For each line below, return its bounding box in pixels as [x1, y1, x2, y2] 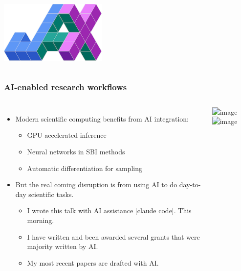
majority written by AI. [27, 241, 98, 251]
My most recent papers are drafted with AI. [27, 257, 159, 268]
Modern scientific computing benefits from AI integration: [15, 113, 189, 123]
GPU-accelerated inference [27, 130, 107, 140]
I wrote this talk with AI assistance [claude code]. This [27, 205, 192, 216]
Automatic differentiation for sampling [27, 163, 143, 173]
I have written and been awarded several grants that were [27, 231, 200, 242]
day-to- [179, 179, 201, 190]
